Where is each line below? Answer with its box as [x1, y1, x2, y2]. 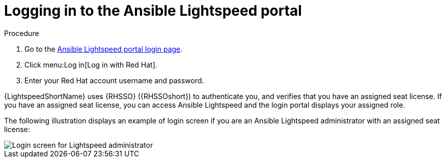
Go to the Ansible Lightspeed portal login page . [24, 44, 183, 53]
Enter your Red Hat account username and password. [24, 76, 204, 85]
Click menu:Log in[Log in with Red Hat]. [24, 60, 157, 69]
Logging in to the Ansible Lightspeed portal [4, 2, 302, 19]
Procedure [4, 28, 39, 38]
